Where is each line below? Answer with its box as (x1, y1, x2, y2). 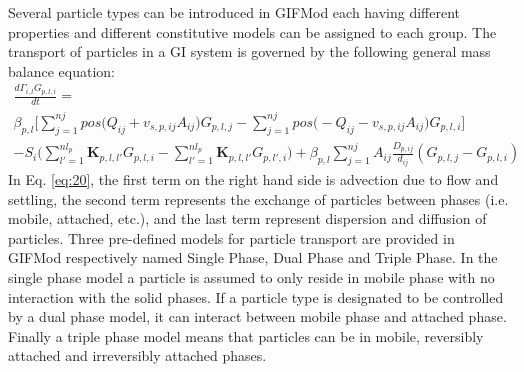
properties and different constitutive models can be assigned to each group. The (8, 21, 497, 42)
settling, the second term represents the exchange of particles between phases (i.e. (8, 188, 509, 209)
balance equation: (8, 60, 115, 81)
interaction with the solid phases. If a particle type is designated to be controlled (8, 286, 504, 307)
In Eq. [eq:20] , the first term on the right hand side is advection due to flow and (8, 168, 499, 189)
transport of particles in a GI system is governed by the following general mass (8, 41, 491, 62)
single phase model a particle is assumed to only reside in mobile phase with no (8, 266, 495, 287)
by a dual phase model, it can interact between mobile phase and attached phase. (8, 306, 507, 327)
